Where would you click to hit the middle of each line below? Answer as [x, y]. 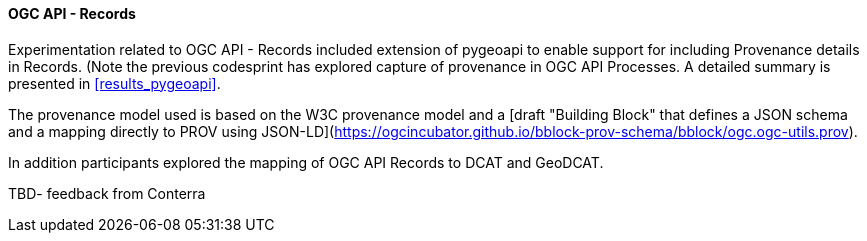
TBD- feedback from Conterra [107, 193]
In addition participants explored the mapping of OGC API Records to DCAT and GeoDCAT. [306, 162]
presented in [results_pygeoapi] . [114, 83]
